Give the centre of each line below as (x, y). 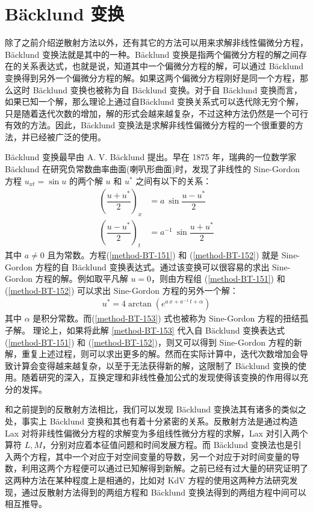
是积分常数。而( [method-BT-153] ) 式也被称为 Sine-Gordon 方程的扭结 (166, 318)
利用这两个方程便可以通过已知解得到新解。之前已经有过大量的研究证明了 (165, 468)
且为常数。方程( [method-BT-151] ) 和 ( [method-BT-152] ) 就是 (163, 254)
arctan (140, 304)
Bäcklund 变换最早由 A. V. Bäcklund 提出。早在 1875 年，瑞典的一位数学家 (151, 157)
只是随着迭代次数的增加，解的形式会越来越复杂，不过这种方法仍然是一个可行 (156, 113)
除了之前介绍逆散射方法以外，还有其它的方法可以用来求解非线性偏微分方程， (156, 42)
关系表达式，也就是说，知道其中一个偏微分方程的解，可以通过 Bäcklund (163, 66)
